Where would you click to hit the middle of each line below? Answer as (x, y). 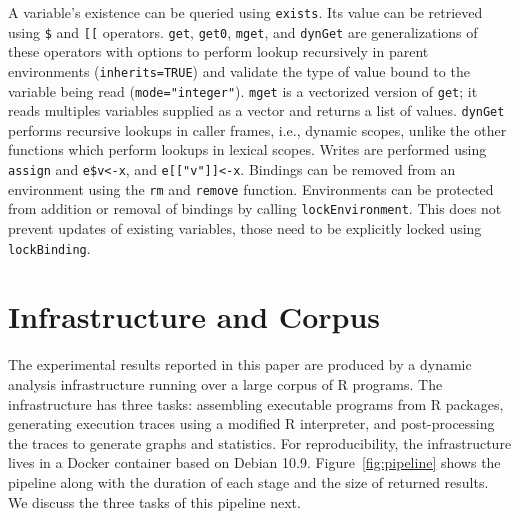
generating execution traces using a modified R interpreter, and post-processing (251, 423)
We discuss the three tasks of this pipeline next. (154, 501)
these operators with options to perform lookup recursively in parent (218, 51)
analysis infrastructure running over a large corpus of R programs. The (225, 384)
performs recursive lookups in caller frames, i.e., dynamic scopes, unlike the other (257, 129)
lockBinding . (49, 247)
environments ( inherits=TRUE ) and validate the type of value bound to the (239, 70)
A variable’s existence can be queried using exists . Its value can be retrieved (245, 12)
